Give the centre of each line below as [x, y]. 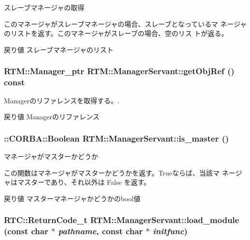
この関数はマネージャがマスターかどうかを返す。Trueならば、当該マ [112, 172]
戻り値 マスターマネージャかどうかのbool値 [72, 198]
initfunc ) [170, 231]
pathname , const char [101, 231]
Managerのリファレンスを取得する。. [62, 100]
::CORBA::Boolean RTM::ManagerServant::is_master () [117, 138]
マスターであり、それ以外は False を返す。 [84, 182]
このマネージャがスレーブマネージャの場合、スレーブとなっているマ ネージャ [125, 24]
